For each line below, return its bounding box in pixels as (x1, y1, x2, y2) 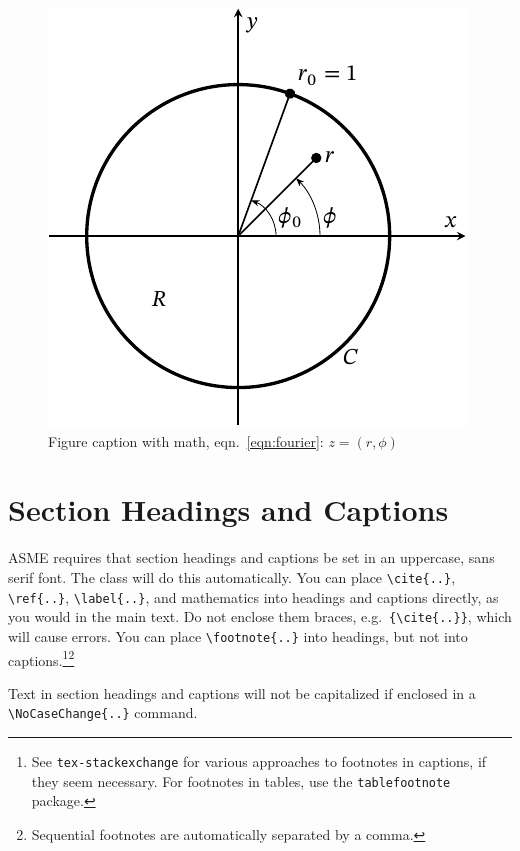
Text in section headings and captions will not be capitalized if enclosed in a (8, 682, 476, 703)
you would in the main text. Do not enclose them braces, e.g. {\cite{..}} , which (8, 606, 512, 627)
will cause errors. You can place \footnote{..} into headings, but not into (8, 625, 468, 646)
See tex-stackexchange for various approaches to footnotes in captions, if (31, 751, 487, 772)
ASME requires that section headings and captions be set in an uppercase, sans (8, 547, 495, 568)
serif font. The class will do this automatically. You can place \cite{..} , (8, 566, 456, 587)
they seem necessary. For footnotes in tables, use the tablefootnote (31, 770, 451, 791)
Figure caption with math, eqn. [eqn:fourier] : (48, 430, 324, 451)
